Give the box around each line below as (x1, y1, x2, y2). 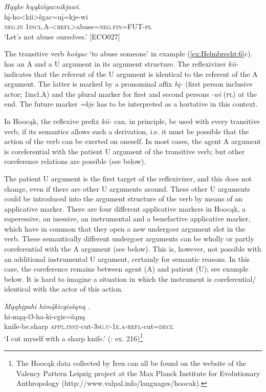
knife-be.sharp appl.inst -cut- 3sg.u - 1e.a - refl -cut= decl (4, 321, 173, 332)
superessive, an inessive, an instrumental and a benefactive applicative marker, (4, 213, 251, 224)
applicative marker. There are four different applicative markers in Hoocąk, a (4, 203, 246, 214)
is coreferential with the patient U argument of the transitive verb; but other (4, 146, 245, 156)
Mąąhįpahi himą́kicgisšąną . (4, 301, 90, 312)
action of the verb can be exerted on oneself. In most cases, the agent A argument (4, 136, 261, 147)
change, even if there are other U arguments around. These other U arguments (4, 183, 251, 194)
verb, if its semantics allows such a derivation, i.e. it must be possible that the (4, 126, 249, 136)
